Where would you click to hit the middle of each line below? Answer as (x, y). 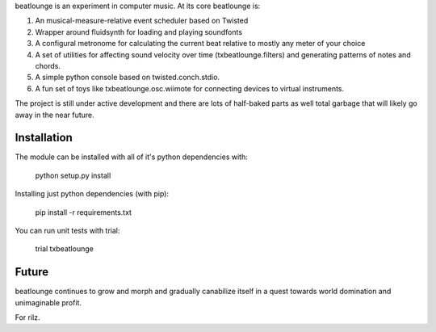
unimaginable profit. (48, 302)
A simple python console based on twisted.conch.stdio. (128, 78)
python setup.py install (73, 175)
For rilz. (27, 317)
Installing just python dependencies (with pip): (92, 194)
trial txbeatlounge (65, 249)
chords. (48, 65)
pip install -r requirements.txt (84, 212)
